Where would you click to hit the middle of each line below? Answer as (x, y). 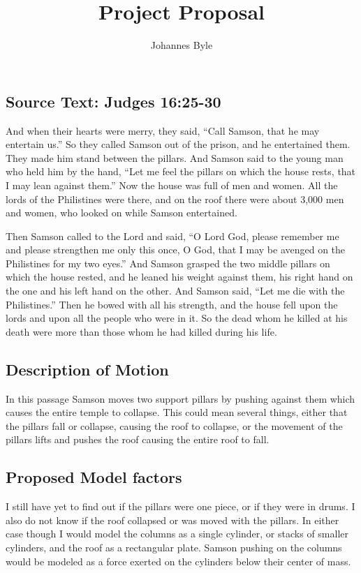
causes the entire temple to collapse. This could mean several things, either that (177, 412)
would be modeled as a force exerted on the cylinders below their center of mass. (178, 561)
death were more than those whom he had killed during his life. (141, 331)
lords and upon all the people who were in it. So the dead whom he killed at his (177, 318)
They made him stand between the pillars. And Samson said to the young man (175, 157)
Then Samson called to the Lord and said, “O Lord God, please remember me (172, 236)
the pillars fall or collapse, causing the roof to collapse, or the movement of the (174, 425)
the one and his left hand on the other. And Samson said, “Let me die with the (175, 291)
